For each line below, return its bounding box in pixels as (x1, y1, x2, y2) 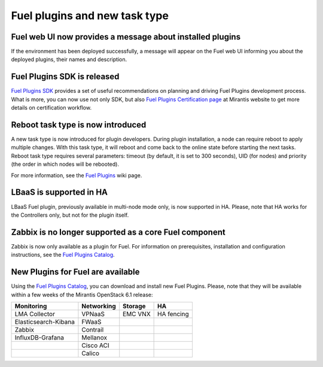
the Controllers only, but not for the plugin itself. (11, 211, 129, 219)
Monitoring (14, 302, 47, 310)
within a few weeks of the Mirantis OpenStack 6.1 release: (11, 291, 153, 298)
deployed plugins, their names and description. (11, 56, 127, 63)
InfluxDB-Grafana (14, 333, 64, 341)
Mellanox (81, 333, 108, 341)
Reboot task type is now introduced (11, 120, 147, 130)
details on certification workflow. (11, 104, 92, 111)
